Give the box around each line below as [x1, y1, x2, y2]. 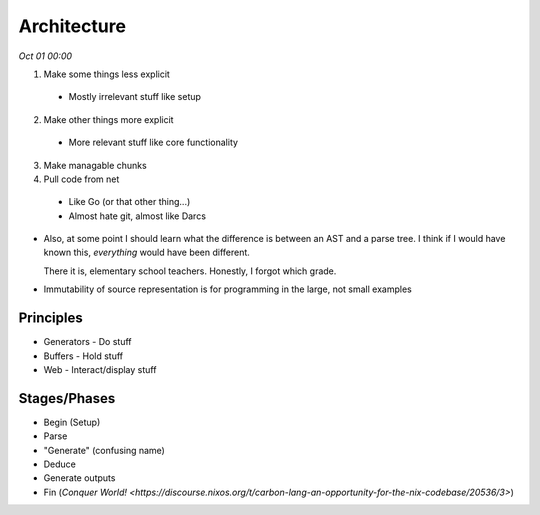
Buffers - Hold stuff [43, 350, 124, 362]
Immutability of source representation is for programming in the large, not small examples [43, 283, 412, 295]
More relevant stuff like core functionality [68, 136, 239, 149]
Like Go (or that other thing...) [68, 196, 191, 208]
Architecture [18, 15, 127, 37]
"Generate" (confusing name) [43, 444, 165, 456]
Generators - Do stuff [43, 336, 132, 348]
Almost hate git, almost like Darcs [68, 210, 207, 222]
